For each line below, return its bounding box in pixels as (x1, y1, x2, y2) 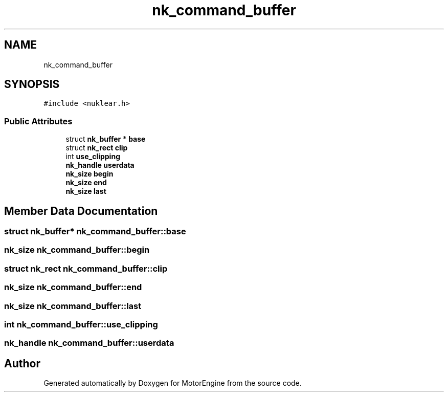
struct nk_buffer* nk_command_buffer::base (4, 226, 186, 237)
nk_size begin (65, 169, 114, 179)
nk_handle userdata (65, 161, 135, 170)
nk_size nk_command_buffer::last (4, 300, 142, 311)
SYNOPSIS (4, 78, 60, 91)
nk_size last (65, 187, 106, 196)
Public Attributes (4, 116, 73, 126)
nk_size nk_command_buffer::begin (4, 245, 150, 255)
